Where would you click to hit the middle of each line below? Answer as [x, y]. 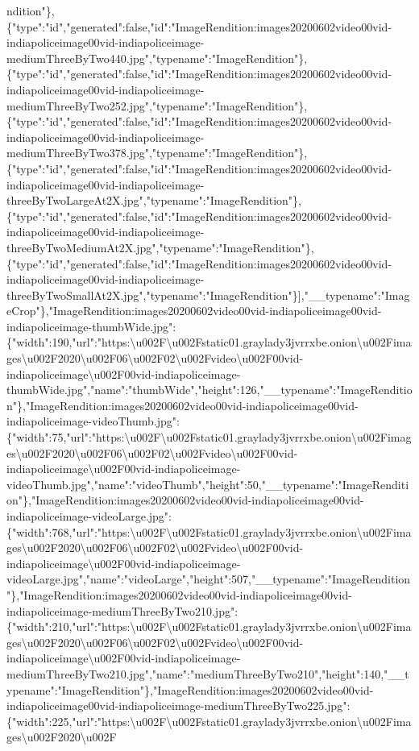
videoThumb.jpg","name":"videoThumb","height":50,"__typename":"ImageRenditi [208, 484]
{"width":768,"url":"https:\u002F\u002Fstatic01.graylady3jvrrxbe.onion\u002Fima [209, 531]
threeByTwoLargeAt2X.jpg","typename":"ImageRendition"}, [154, 200]
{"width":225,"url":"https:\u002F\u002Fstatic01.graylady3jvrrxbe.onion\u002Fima [209, 721]
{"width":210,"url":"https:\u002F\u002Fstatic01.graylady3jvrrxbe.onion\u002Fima [209, 627]
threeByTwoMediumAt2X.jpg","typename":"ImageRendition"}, [160, 247]
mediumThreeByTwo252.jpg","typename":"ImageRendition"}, [157, 105]
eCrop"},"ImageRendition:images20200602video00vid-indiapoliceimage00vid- [194, 311]
